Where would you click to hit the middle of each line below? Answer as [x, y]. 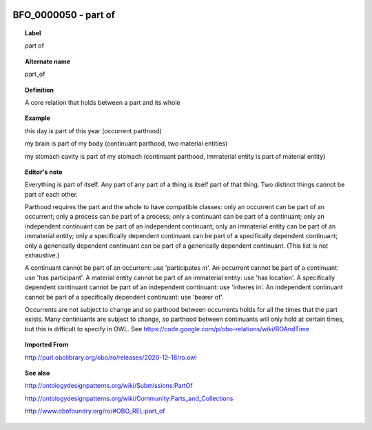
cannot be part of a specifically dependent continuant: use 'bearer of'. [124, 297]
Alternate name [48, 61]
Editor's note [44, 172]
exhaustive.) [42, 255]
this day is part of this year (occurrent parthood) [93, 130]
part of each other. [52, 194]
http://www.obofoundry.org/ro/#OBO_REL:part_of [95, 411]
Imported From [47, 344]
